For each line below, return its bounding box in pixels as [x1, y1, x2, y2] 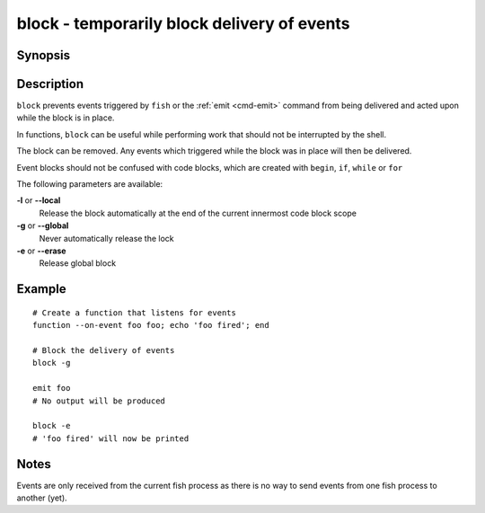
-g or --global [16, 220, 69, 231]
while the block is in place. [16, 112, 115, 123]
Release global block [39, 258, 117, 269]
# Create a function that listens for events [32, 307, 237, 318]
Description [16, 76, 84, 92]
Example [16, 281, 66, 296]
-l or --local [16, 195, 61, 206]
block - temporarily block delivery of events [16, 13, 350, 33]
